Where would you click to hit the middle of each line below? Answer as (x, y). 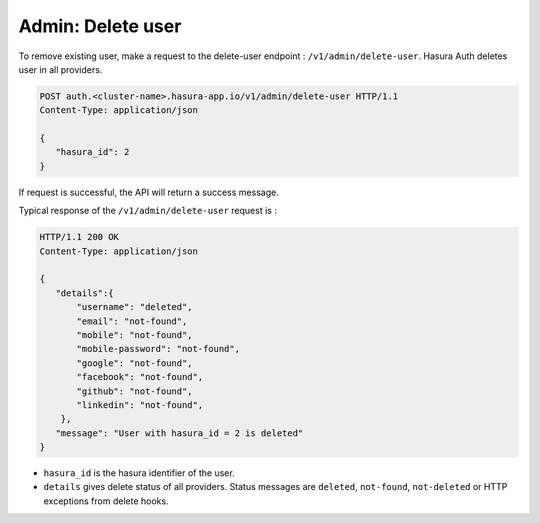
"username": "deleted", (135, 307)
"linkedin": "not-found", (140, 404)
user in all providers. (60, 69)
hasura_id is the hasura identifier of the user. (139, 473)
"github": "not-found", (135, 391)
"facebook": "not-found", (140, 377)
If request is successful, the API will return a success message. (148, 192)
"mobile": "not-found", (135, 334)
